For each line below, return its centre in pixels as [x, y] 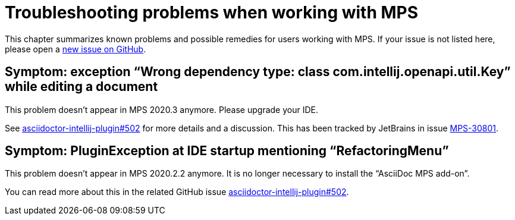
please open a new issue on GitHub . [76, 49]
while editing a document [81, 87]
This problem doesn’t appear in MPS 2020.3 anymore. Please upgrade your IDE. [161, 109]
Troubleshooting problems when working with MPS [212, 12]
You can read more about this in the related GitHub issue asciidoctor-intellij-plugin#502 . [177, 192]
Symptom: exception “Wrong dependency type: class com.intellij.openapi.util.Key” [258, 72]
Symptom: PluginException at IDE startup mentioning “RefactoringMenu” [227, 151]
